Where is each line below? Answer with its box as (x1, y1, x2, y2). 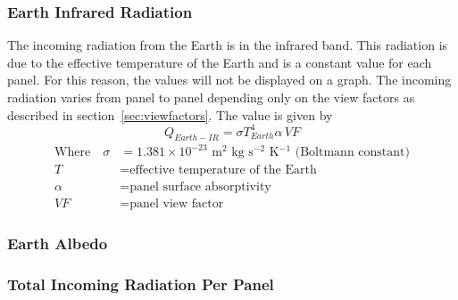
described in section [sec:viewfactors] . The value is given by (7, 105, 333, 124)
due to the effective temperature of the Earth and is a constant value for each (7, 53, 432, 71)
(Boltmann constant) (295, 146, 410, 158)
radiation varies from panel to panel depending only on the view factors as (7, 88, 415, 106)
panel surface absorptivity (129, 181, 271, 194)
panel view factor (129, 198, 224, 211)
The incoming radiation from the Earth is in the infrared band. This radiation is (7, 36, 448, 54)
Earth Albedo (7, 232, 108, 255)
